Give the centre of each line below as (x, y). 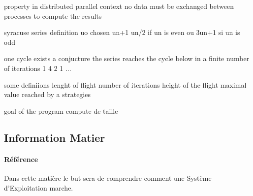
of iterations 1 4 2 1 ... (38, 68)
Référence (21, 159)
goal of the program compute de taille (61, 111)
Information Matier (55, 137)
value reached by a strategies (47, 94)
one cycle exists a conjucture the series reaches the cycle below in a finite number (127, 58)
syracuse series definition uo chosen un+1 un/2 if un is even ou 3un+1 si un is (122, 32)
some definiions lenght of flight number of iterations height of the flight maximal (125, 84)
